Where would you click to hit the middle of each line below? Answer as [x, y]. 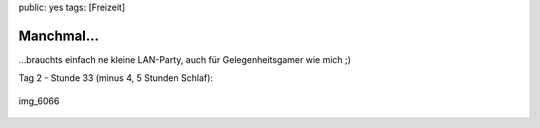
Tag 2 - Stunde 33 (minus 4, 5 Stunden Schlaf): [116, 78]
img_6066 [39, 101]
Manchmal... [59, 35]
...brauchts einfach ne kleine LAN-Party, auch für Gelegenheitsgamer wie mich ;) [185, 59]
